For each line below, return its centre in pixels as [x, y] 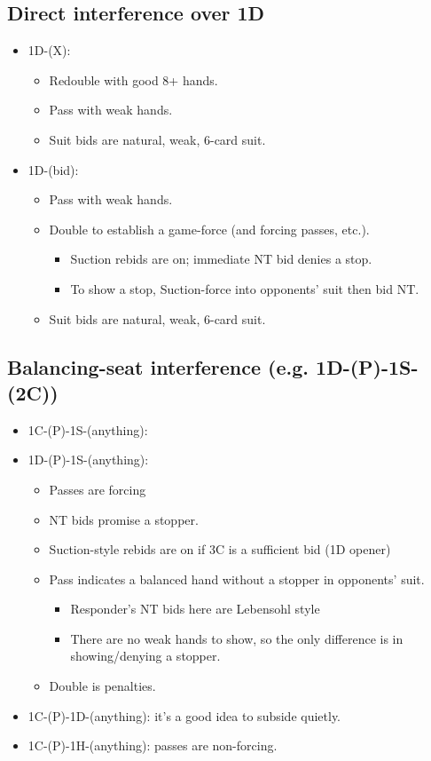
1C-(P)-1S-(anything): [88, 429]
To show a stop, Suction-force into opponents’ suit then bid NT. [245, 288]
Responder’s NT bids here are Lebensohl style [195, 609]
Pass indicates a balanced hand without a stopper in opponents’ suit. [237, 579]
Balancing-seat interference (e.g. [158, 366]
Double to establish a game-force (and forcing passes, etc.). [209, 229]
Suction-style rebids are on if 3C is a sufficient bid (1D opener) [220, 549]
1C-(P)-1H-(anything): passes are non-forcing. [153, 745]
